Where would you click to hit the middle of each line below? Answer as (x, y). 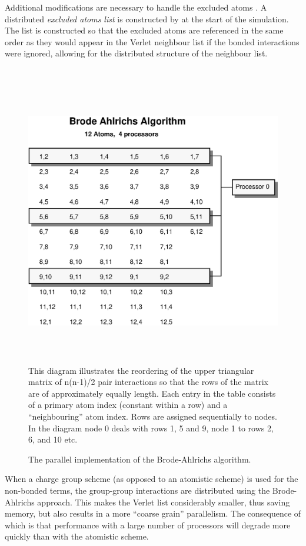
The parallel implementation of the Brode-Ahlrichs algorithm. (140, 459)
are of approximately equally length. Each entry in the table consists (152, 393)
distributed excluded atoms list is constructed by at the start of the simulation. (147, 19)
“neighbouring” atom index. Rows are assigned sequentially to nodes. (153, 416)
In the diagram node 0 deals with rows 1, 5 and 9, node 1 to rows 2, (151, 428)
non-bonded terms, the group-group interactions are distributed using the (137, 490)
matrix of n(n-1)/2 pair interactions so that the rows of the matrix (148, 382)
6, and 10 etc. (53, 439)
